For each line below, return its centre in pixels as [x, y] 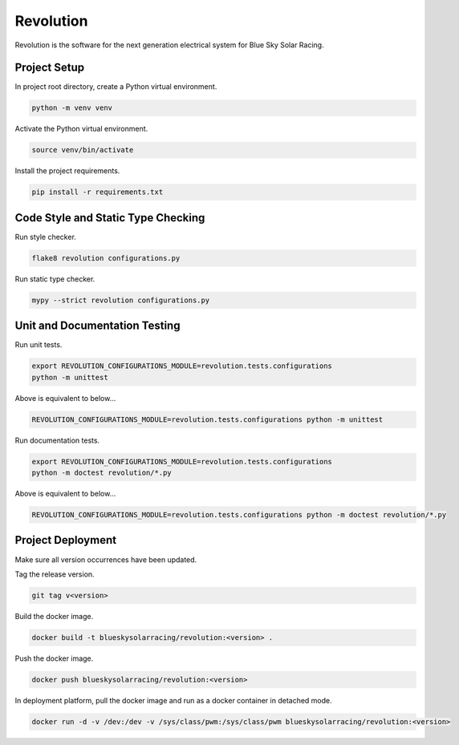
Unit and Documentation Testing [97, 326]
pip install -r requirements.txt [97, 192]
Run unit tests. [39, 345]
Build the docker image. [54, 616]
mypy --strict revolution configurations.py [121, 300]
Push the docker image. [54, 658]
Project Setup [50, 68]
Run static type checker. [55, 279]
